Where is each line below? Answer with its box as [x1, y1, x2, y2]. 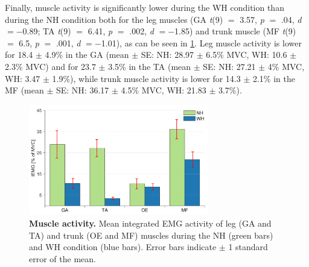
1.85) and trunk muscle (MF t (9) [174, 25, 296, 37]
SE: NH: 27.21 [203, 60, 256, 72]
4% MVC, [267, 60, 305, 72]
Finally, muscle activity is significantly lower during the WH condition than [5, 1, 284, 13]
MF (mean [5, 84, 44, 96]
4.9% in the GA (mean [45, 48, 129, 61]
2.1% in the [252, 72, 295, 84]
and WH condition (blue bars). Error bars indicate [29, 240, 217, 253]
